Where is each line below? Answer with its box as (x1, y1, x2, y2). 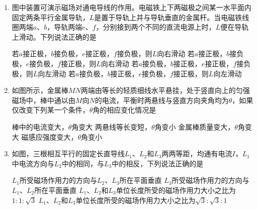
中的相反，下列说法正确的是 (112, 158, 204, 168)
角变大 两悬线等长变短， (71, 121, 152, 132)
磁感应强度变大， (21, 131, 78, 142)
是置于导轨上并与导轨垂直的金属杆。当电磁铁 (94, 12, 242, 22)
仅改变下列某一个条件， (12, 104, 90, 115)
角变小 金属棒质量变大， (154, 121, 235, 132)
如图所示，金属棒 (12, 85, 68, 95)
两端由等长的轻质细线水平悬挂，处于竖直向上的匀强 (80, 85, 250, 95)
